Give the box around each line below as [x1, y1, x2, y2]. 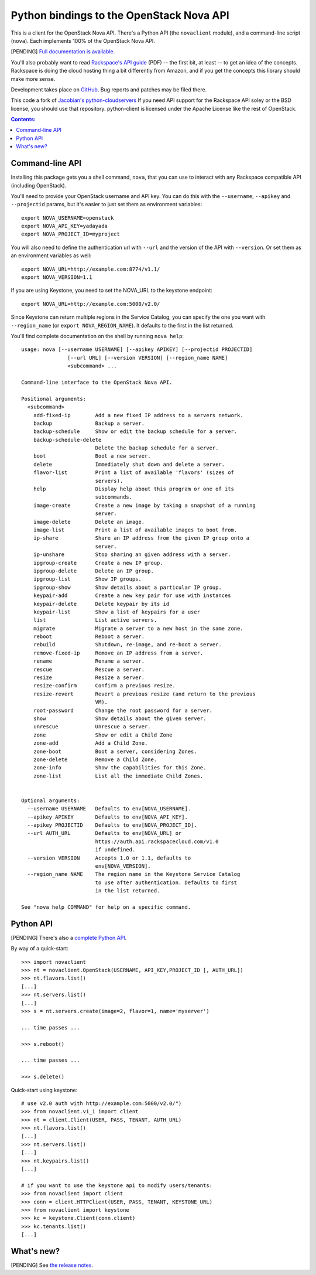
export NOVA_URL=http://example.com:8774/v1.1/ [21, 265, 160, 272]
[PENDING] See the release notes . [11, 1262, 94, 1269]
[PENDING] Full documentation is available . [11, 48, 115, 55]
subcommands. [95, 494, 133, 500]
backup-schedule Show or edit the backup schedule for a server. [33, 428, 238, 435]
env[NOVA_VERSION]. [95, 863, 152, 870]
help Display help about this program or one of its [33, 486, 234, 492]
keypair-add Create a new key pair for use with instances [33, 592, 231, 599]
